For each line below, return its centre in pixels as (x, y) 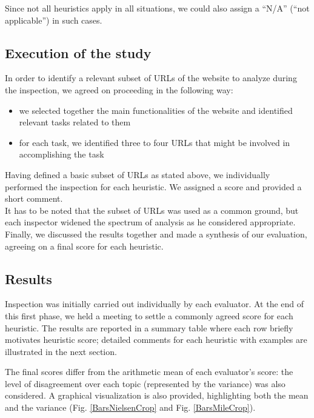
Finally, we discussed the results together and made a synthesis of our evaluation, (156, 234)
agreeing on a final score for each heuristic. (84, 246)
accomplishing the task (62, 154)
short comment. (34, 198)
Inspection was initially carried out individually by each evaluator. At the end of (155, 304)
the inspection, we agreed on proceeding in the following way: (119, 89)
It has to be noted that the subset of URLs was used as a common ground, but (152, 210)
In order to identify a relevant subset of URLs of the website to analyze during (151, 78)
